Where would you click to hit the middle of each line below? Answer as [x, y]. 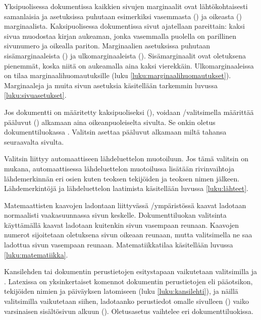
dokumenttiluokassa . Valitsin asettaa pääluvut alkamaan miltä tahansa [115, 132]
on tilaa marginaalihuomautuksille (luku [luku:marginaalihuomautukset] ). [118, 75]
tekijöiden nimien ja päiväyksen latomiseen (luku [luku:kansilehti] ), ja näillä [121, 291]
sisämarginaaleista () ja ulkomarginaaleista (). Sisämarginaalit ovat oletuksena [125, 55]
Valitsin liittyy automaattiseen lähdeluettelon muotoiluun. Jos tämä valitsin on [126, 158]
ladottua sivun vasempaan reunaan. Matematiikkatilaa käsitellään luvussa [119, 245]
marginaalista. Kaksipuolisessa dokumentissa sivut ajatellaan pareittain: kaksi [124, 26]
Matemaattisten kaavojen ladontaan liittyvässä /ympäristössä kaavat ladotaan [125, 205]
